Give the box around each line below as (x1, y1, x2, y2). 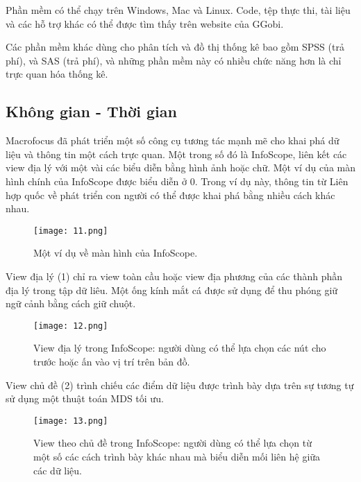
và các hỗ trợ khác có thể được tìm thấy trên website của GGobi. (6, 16, 284, 31)
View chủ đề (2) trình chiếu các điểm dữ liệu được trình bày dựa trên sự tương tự (6, 377, 354, 392)
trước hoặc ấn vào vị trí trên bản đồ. (33, 354, 190, 369)
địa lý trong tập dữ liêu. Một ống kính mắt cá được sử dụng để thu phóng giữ (6, 282, 338, 297)
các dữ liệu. (33, 463, 82, 477)
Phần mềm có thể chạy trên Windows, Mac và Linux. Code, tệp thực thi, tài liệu (6, 3, 351, 17)
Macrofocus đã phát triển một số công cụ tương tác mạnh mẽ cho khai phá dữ (6, 133, 339, 148)
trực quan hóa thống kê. (6, 67, 108, 81)
